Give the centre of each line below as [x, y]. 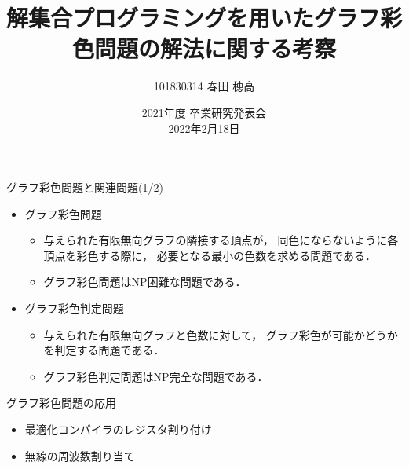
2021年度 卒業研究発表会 [204, 112]
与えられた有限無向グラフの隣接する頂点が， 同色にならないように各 [221, 240]
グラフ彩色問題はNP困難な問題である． [145, 282]
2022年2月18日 [204, 128]
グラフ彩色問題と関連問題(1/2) [85, 187]
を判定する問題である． [104, 350]
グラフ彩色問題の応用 [61, 403]
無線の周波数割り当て [80, 455]
